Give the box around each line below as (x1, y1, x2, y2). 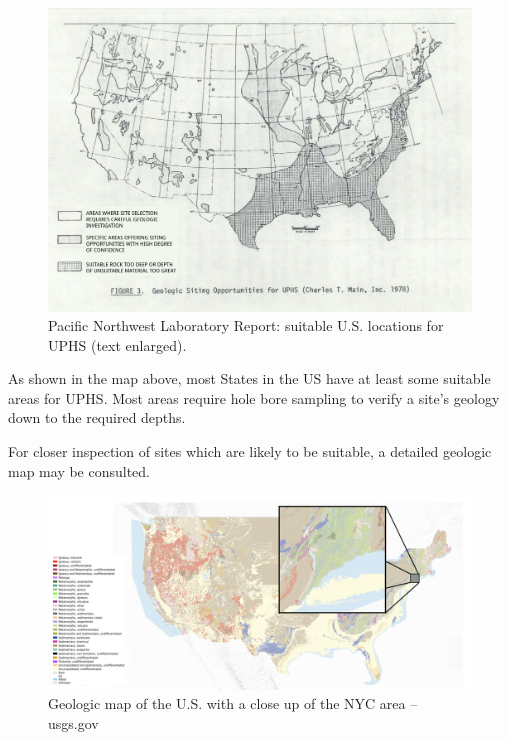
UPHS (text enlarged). (48, 334, 187, 355)
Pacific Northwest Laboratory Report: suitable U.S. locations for (48, 315, 444, 336)
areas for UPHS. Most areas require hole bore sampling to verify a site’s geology (8, 387, 500, 408)
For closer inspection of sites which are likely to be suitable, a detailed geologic (8, 441, 492, 462)
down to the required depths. (8, 407, 186, 428)
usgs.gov (48, 713, 99, 734)
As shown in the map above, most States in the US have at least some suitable (8, 368, 491, 389)
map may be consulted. (8, 460, 151, 481)
